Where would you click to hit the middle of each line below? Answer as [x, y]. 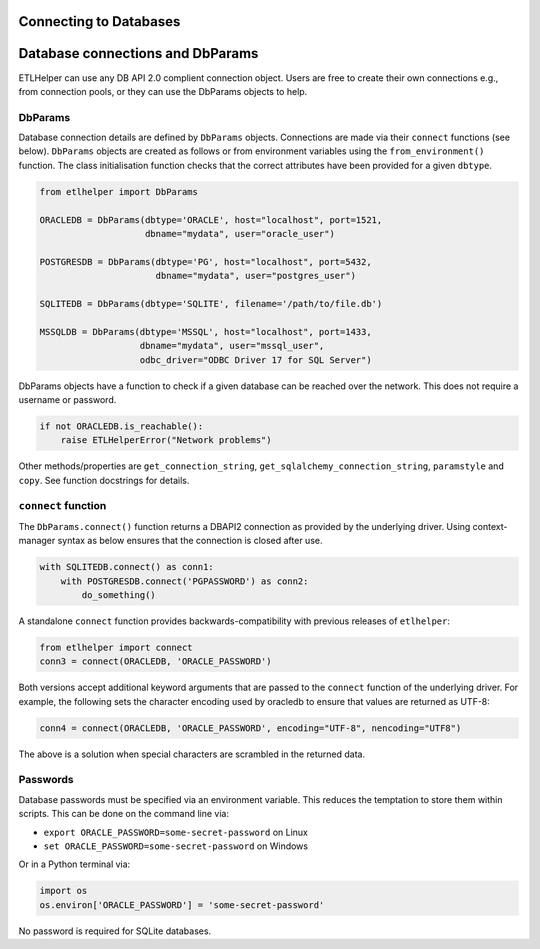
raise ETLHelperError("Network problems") [166, 440]
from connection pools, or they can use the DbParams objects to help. [163, 91]
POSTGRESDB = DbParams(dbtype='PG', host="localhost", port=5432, [205, 261]
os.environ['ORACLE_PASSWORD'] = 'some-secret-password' [182, 904]
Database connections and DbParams [138, 53]
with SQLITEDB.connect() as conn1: [126, 567]
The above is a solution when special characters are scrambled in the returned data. [191, 754]
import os [63, 891]
